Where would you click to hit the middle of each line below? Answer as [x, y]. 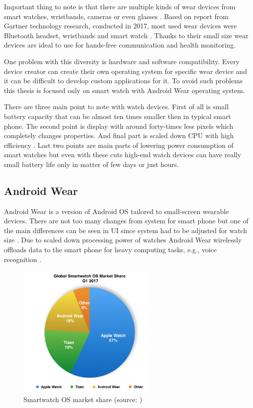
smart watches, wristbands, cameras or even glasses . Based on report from [116, 16]
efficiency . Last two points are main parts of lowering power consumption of [119, 145]
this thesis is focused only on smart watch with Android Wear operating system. [125, 90]
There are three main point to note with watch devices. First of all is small [116, 107]
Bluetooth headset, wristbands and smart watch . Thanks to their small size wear [126, 35]
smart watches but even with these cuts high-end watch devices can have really [123, 155]
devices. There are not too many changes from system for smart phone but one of [126, 221]
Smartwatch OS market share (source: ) [83, 399]
